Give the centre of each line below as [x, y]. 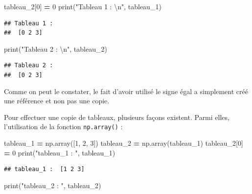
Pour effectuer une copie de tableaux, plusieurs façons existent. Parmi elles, [117, 117]
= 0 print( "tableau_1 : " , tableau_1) [60, 152]
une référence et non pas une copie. [57, 101]
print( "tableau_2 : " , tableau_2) [53, 185]
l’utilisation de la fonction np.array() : [63, 126]
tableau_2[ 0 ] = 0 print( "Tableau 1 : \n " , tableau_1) [83, 6]
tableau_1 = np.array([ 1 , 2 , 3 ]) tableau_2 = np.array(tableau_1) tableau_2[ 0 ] [124, 143]
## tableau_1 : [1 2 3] [44, 169]
